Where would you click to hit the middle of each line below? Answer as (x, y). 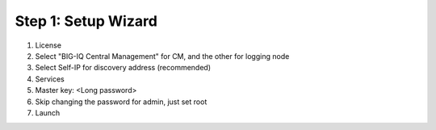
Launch (48, 112)
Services (50, 79)
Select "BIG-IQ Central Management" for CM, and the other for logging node (162, 56)
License (48, 45)
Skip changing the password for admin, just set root (121, 102)
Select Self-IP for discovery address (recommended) (123, 68)
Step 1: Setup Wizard (86, 21)
